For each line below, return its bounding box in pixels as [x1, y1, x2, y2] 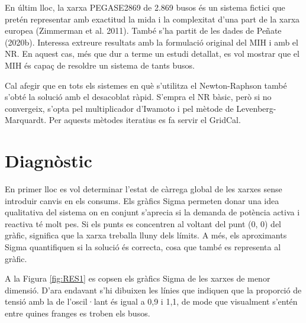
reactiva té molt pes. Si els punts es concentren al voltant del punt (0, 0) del [5, 217, 282, 230]
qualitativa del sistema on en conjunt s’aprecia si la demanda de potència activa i [5, 206, 300, 218]
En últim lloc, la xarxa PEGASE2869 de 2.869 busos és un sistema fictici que [5, 1, 285, 13]
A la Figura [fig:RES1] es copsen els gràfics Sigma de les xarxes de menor [5, 272, 270, 285]
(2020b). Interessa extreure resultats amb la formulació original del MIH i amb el [5, 35, 298, 48]
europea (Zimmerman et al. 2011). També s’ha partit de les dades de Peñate [5, 24, 282, 37]
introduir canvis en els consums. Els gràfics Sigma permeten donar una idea [5, 194, 279, 206]
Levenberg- [236, 102, 276, 114]
